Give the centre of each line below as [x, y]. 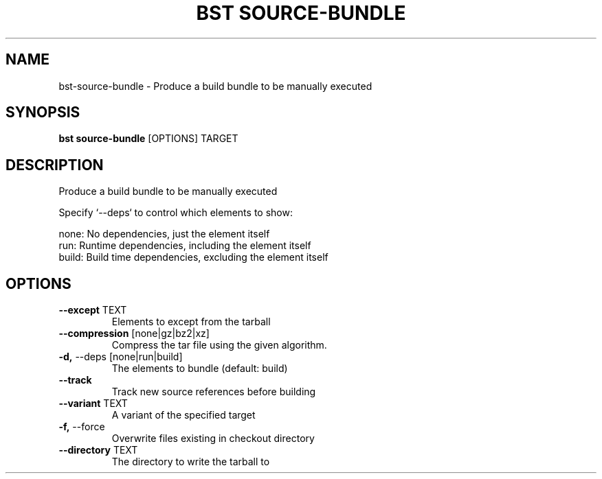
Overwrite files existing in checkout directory [213, 439]
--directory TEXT [98, 450]
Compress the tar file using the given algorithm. [219, 345]
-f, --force [82, 427]
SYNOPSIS [43, 113]
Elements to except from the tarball [191, 322]
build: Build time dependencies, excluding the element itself [193, 257]
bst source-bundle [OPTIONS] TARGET [148, 139]
